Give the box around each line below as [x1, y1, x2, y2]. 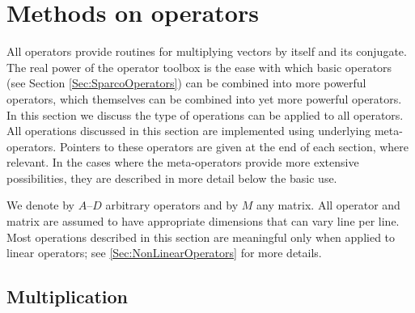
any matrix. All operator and [256, 197, 400, 214]
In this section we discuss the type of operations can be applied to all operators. [6, 106, 404, 123]
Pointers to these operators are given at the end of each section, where [59, 137, 409, 154]
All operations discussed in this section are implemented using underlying [6, 122, 371, 139]
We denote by [6, 197, 74, 214]
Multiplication [6, 284, 129, 309]
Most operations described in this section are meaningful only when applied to [6, 228, 396, 245]
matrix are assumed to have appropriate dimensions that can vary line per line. [6, 213, 400, 230]
